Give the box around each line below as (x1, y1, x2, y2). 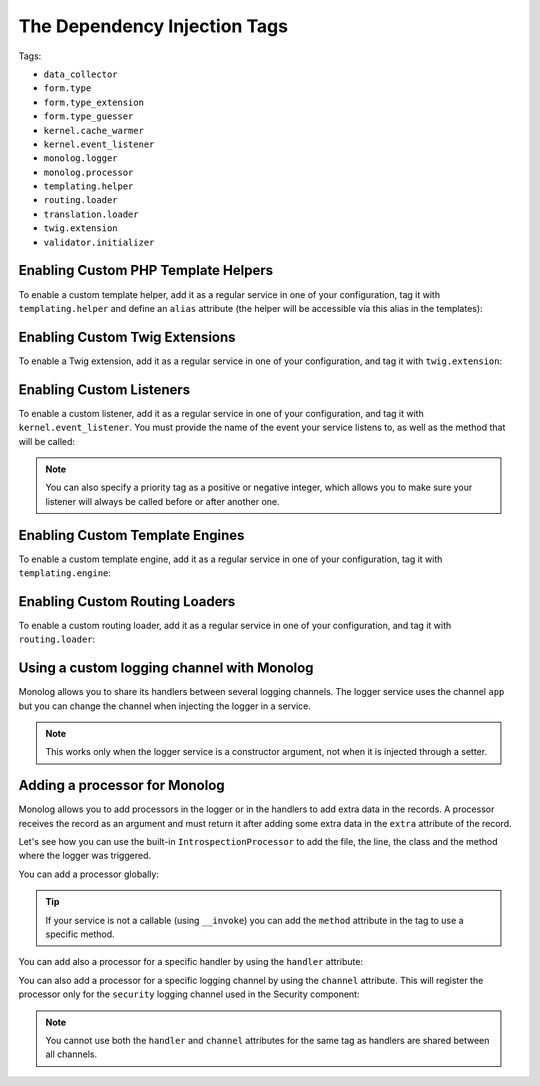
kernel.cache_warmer (43, 125, 145, 136)
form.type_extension (43, 96, 145, 108)
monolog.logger (43, 153, 119, 164)
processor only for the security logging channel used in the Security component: (18, 988, 360, 1000)
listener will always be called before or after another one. (45, 495, 280, 507)
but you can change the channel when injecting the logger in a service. (18, 700, 312, 712)
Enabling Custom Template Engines (18, 526, 245, 544)
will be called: (18, 435, 75, 447)
